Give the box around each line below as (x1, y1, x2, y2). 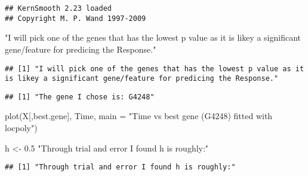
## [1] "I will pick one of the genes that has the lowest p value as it (5, 64, 304, 73)
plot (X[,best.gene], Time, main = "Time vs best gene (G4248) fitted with (5, 110, 273, 122)
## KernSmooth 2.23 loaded (5, 4, 112, 13)
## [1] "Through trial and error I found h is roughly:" (5, 163, 236, 172)
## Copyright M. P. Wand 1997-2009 (5, 14, 146, 23)
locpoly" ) (5, 122, 38, 134)
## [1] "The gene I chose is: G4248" (5, 92, 155, 101)
